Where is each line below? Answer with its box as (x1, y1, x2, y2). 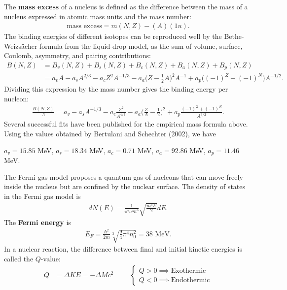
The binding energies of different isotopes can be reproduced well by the (4, 31, 222, 41)
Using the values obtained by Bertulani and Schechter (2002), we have (4, 129, 216, 139)
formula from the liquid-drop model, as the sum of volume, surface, (39, 40, 243, 51)
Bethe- (224, 31, 244, 41)
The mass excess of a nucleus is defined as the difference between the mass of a (4, 1, 248, 11)
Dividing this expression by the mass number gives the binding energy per (4, 84, 228, 94)
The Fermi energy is (4, 217, 71, 227)
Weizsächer (4, 40, 37, 51)
